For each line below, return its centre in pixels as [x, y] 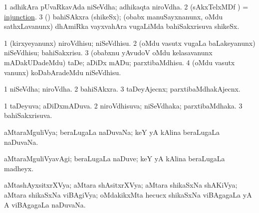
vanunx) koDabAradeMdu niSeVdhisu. [63, 72]
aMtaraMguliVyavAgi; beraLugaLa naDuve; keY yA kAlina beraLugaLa [115, 159]
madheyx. [19, 168]
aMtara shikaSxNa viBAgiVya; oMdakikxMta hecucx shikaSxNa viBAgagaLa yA [128, 194]
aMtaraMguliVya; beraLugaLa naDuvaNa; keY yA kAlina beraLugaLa [112, 132]
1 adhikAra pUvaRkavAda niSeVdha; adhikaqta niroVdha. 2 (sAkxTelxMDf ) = [126, 6]
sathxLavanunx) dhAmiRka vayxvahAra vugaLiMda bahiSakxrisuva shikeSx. [122, 26]
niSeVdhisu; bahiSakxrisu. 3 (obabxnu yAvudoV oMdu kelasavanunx [108, 53]
